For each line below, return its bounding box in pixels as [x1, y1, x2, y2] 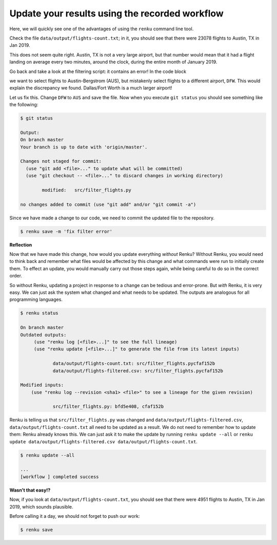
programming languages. [9, 296, 63, 303]
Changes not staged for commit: [20, 158, 102, 164]
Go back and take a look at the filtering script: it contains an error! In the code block [9, 68, 187, 74]
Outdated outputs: [20, 332, 67, 337]
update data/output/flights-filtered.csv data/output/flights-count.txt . [9, 438, 197, 444]
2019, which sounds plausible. [9, 503, 73, 510]
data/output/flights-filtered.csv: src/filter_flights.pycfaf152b [52, 368, 223, 373]
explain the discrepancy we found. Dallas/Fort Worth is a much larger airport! [9, 85, 172, 91]
